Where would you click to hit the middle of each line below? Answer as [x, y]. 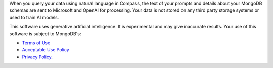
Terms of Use [36, 43]
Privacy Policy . [37, 57]
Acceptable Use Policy [45, 50]
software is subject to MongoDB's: [45, 34]
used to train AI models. [34, 17]
